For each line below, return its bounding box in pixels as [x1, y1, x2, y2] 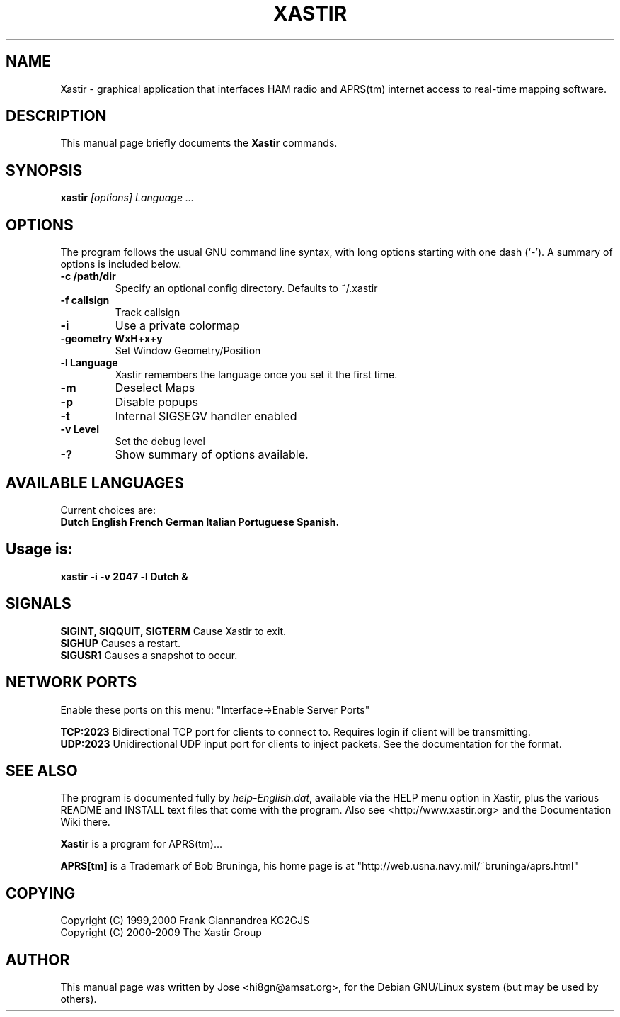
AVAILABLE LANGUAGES [6, 473, 184, 492]
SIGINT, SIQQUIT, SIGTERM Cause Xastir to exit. [60, 624, 287, 637]
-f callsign [60, 294, 110, 307]
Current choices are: [60, 503, 156, 516]
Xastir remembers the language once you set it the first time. [115, 369, 398, 381]
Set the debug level [115, 435, 205, 448]
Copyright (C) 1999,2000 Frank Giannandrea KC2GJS [60, 914, 310, 927]
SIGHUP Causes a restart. [60, 636, 180, 649]
